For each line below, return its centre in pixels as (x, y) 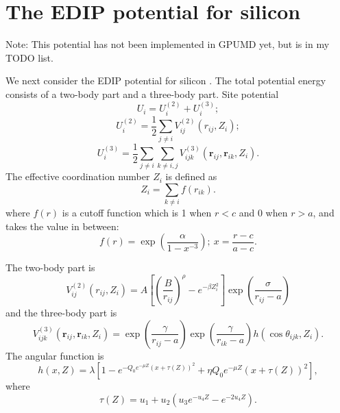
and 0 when (263, 213)
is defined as (191, 176)
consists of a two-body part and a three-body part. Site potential (142, 93)
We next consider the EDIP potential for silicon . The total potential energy (166, 80)
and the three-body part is (61, 313)
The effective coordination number (78, 176)
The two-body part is (50, 267)
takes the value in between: (62, 226)
